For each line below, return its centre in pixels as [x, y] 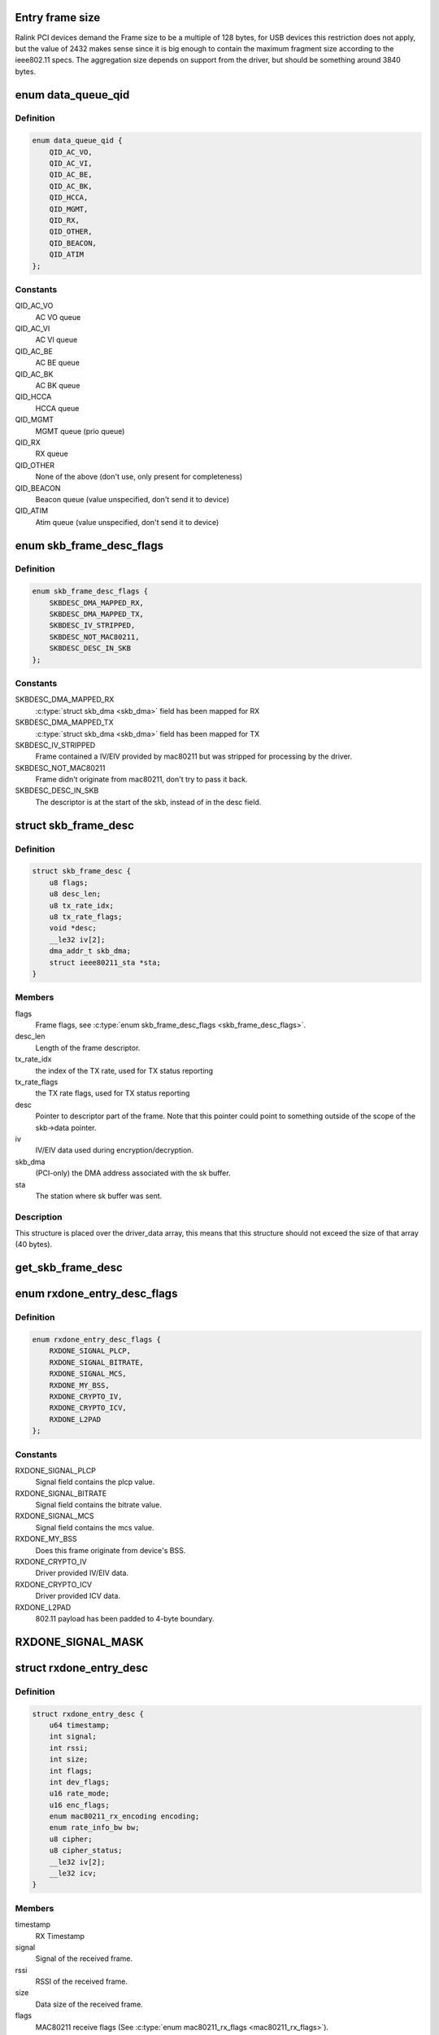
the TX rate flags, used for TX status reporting [113, 1093]
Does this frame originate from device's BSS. [111, 1550]
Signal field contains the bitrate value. [98, 1505]
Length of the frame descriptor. [88, 1048]
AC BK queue [58, 386]
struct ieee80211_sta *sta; [105, 962]
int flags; [71, 1771]
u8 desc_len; [75, 894]
